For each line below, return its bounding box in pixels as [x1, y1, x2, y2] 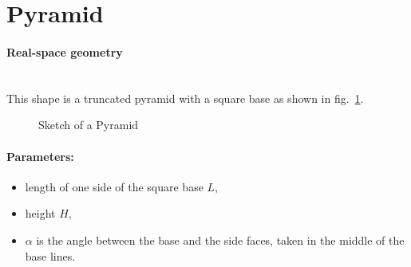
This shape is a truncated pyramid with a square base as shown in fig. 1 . [6, 89, 364, 106]
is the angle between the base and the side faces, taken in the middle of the [36, 231, 405, 248]
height [25, 205, 56, 222]
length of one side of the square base [25, 178, 204, 194]
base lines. [25, 247, 76, 264]
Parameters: [6, 147, 74, 164]
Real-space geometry [6, 43, 123, 60]
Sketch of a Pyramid [38, 116, 139, 133]
